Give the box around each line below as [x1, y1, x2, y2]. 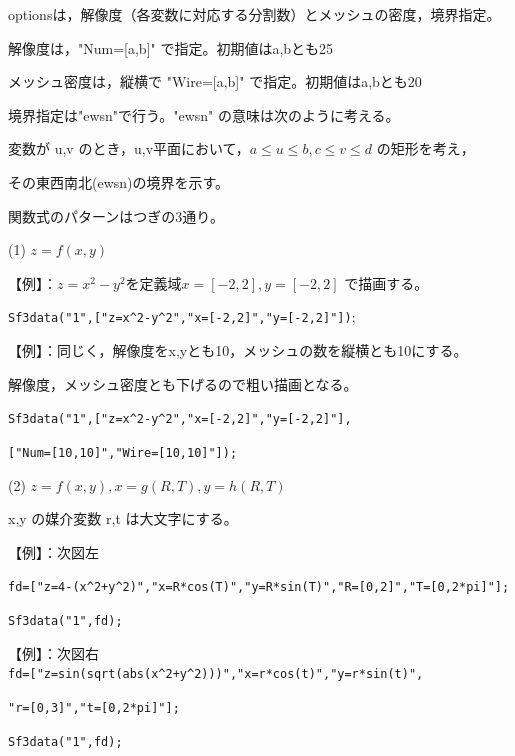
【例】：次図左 [8, 541, 99, 562]
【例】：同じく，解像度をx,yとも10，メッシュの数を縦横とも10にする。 [8, 340, 468, 360]
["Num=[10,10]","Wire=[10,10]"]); [8, 445, 238, 460]
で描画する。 [344, 272, 429, 293]
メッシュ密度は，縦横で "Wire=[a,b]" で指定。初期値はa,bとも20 [8, 71, 422, 92]
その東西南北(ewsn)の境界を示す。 [8, 171, 230, 192]
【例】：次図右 [8, 642, 99, 663]
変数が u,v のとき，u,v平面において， [8, 138, 250, 159]
